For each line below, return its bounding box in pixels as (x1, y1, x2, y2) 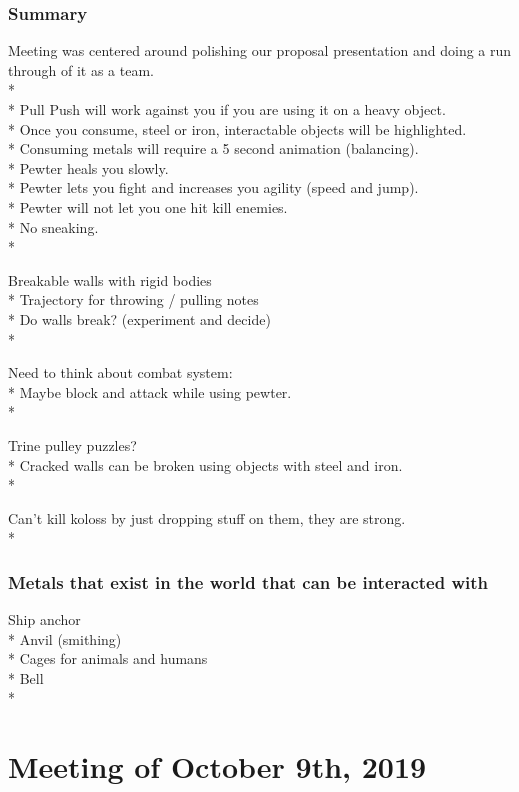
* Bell (8, 667, 44, 688)
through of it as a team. (8, 59, 154, 80)
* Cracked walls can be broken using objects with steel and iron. (8, 454, 403, 475)
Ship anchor (8, 609, 81, 630)
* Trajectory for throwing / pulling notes (8, 289, 259, 310)
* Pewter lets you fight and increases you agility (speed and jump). (8, 177, 419, 198)
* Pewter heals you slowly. (8, 157, 169, 178)
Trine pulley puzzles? (8, 434, 137, 455)
